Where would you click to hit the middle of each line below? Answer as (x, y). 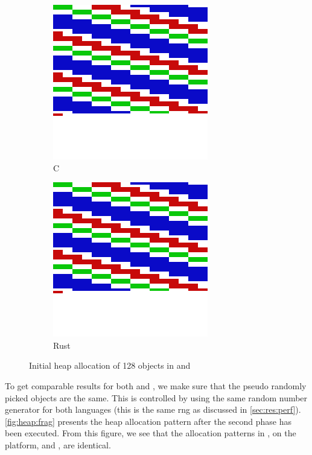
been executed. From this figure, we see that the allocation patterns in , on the (151, 433)
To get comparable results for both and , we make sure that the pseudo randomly (156, 385)
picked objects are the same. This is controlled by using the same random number (156, 397)
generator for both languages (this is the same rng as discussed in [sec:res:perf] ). (153, 409)
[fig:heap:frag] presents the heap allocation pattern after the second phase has (148, 421)
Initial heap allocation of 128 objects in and (110, 365)
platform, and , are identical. (58, 444)
